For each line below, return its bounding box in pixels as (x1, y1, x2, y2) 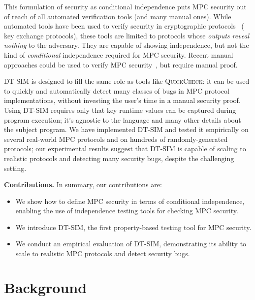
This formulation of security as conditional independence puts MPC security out (4, 1, 247, 11)
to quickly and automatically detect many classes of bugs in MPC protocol (4, 85, 229, 96)
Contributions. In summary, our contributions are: (4, 179, 162, 190)
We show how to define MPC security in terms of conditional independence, (15, 196, 245, 206)
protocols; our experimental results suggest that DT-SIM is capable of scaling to (4, 143, 246, 154)
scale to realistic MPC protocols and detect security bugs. (15, 248, 190, 259)
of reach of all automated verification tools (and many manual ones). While (4, 11, 231, 21)
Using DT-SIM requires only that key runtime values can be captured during (4, 104, 236, 115)
